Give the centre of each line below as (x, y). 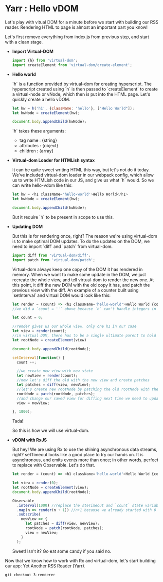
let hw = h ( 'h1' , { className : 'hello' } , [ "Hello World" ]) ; (73, 108)
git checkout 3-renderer (30, 575)
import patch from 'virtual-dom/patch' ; (54, 260)
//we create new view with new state (55, 371)
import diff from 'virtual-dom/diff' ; (51, 255)
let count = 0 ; (27, 318)
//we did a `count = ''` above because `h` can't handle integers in (84, 309)
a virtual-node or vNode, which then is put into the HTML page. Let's (81, 94)
